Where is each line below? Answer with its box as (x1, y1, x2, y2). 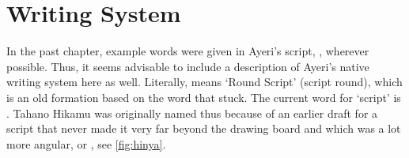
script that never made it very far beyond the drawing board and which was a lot (6, 120, 401, 137)
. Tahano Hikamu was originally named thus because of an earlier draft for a (6, 104, 378, 121)
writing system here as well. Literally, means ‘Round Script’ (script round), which (6, 73, 403, 90)
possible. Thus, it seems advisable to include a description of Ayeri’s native (6, 58, 369, 74)
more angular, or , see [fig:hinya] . (6, 135, 166, 152)
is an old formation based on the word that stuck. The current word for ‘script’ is (6, 88, 401, 105)
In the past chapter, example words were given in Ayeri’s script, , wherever (6, 43, 369, 59)
